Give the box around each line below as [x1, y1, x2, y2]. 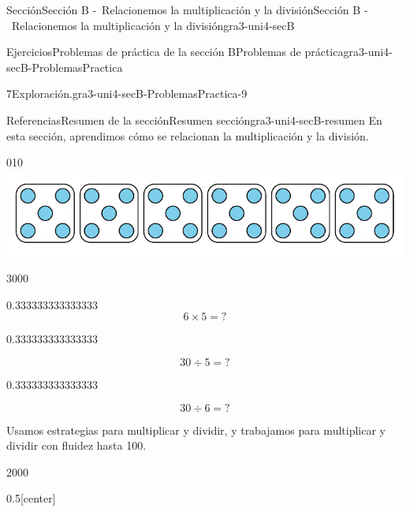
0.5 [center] [6, 490, 56, 506]
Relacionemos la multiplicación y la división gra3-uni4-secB [11, 17, 295, 33]
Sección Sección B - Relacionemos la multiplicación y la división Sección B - [6, 2, 368, 17]
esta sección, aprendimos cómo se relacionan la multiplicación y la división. [6, 127, 369, 144]
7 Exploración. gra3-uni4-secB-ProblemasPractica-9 [6, 85, 248, 102]
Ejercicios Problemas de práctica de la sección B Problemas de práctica [6, 43, 344, 60]
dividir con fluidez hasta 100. [6, 437, 147, 454]
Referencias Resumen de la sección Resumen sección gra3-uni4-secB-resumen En [6, 111, 382, 128]
